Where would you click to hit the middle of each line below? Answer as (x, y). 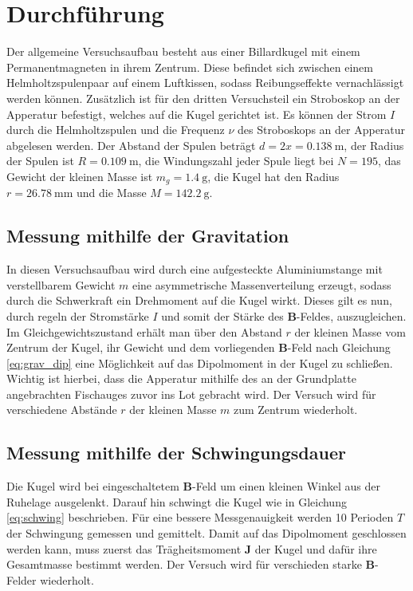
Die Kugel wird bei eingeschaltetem (93, 486)
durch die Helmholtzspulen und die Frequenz (116, 130)
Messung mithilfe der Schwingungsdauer (176, 453)
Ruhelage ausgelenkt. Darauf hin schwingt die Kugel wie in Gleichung (177, 501)
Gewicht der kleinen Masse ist (80, 176)
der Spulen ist (40, 161)
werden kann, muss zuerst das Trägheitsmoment (124, 548)
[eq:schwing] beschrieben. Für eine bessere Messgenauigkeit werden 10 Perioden (200, 517)
